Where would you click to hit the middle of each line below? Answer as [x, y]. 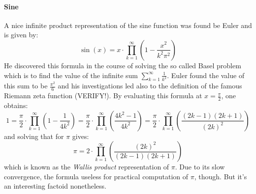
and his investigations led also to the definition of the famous [150, 86]
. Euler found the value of [206, 75]
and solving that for [34, 136]
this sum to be [26, 86]
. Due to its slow [200, 167]
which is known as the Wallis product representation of [87, 167]
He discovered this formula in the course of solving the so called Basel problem [123, 65]
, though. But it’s [221, 176]
